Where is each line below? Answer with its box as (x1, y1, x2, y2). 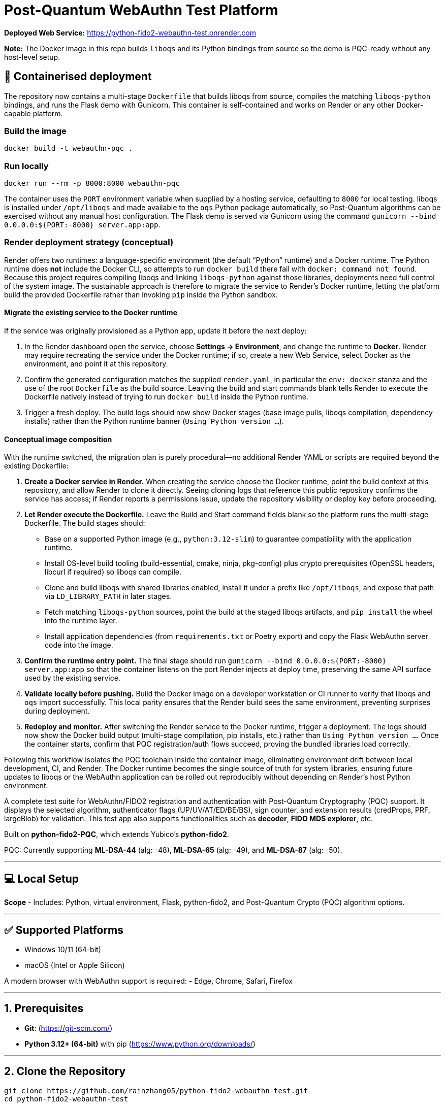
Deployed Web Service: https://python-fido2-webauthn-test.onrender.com (4, 28, 256, 37)
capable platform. (4, 109, 63, 118)
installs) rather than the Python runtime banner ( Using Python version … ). (24, 417, 284, 426)
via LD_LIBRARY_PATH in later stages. (45, 592, 172, 601)
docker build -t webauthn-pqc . (4, 144, 133, 153)
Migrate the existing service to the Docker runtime (4, 308, 177, 317)
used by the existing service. (24, 674, 120, 683)
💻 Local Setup (4, 872, 79, 885)
